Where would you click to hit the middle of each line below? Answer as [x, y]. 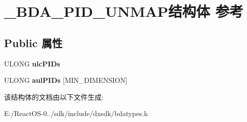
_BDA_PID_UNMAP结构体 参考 [124, 11]
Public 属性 [33, 42]
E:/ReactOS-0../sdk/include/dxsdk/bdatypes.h [76, 113]
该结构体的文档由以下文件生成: [54, 96]
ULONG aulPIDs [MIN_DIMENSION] [66, 80]
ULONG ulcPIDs [32, 63]
